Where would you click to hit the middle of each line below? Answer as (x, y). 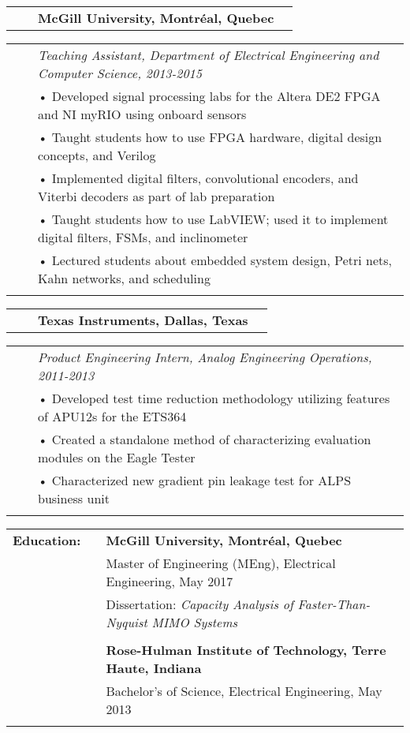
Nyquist (127, 622)
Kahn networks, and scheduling (124, 278)
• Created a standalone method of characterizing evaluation (205, 439)
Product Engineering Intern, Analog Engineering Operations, (205, 357)
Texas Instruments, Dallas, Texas (143, 320)
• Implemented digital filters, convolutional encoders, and (198, 178)
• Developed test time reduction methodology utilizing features (214, 398)
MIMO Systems (195, 622)
